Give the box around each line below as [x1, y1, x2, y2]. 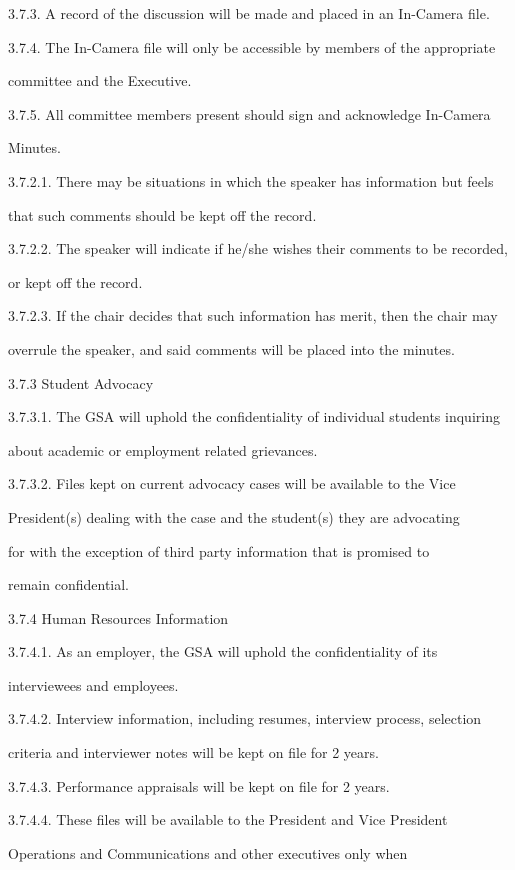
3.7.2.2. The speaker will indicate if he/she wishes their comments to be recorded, [8, 238, 508, 259]
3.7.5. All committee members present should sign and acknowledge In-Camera [8, 103, 491, 124]
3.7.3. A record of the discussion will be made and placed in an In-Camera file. [8, 3, 490, 23]
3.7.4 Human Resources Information [8, 607, 229, 628]
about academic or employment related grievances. [8, 439, 318, 460]
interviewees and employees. [8, 674, 179, 695]
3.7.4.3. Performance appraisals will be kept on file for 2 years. [8, 775, 390, 796]
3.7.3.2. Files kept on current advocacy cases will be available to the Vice [8, 473, 456, 494]
